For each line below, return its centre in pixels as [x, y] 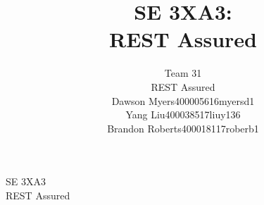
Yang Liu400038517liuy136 [183, 114]
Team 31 [183, 73]
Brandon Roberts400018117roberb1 [183, 128]
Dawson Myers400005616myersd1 [183, 100]
